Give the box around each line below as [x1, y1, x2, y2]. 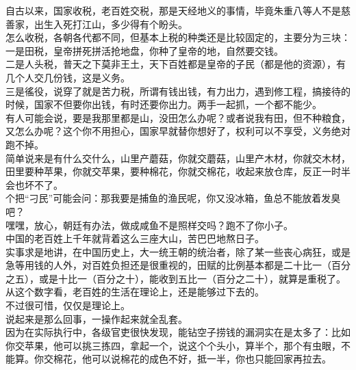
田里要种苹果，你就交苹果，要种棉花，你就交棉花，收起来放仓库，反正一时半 [5, 164, 351, 179]
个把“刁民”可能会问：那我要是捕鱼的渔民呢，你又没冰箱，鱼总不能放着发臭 [5, 191, 341, 205]
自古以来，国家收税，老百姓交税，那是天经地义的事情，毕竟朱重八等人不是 [5, 3, 341, 17]
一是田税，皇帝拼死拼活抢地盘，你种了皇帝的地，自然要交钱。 [5, 43, 283, 57]
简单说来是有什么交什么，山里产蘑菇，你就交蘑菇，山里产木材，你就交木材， [5, 150, 351, 165]
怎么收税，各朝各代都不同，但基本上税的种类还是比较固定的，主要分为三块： [5, 30, 351, 44]
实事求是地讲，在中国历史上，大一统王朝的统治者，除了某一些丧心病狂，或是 [5, 244, 351, 259]
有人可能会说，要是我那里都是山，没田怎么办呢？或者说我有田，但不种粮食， [5, 110, 351, 124]
